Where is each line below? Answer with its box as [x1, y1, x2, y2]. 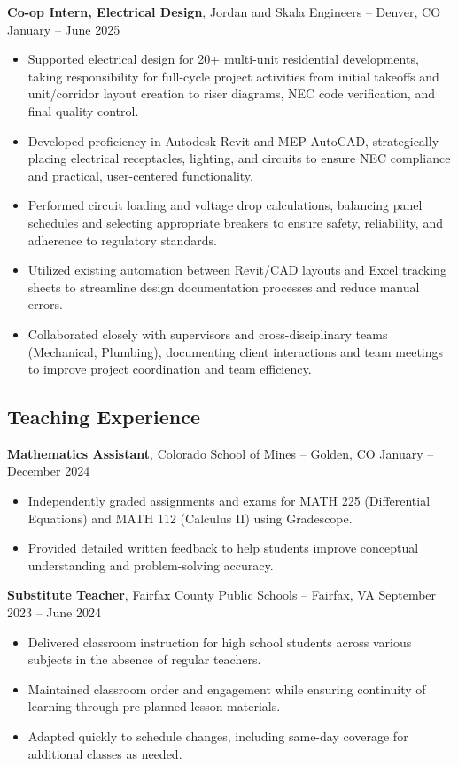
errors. [27, 295, 63, 313]
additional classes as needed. [27, 744, 182, 762]
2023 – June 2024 [7, 603, 101, 622]
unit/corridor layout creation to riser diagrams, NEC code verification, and [27, 84, 435, 103]
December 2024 [7, 461, 90, 480]
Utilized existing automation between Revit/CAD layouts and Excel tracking [27, 260, 446, 279]
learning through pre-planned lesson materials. [27, 697, 281, 716]
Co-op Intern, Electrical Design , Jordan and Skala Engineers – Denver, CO [7, 3, 441, 20]
